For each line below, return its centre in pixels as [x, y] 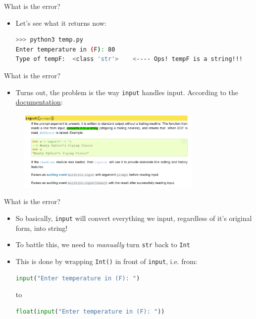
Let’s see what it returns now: [61, 23]
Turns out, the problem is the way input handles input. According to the [127, 92]
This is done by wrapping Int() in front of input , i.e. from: [106, 261]
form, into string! [42, 228]
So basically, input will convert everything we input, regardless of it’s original [134, 218]
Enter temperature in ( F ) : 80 [65, 49]
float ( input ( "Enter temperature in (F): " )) [90, 311]
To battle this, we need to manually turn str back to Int [103, 244]
